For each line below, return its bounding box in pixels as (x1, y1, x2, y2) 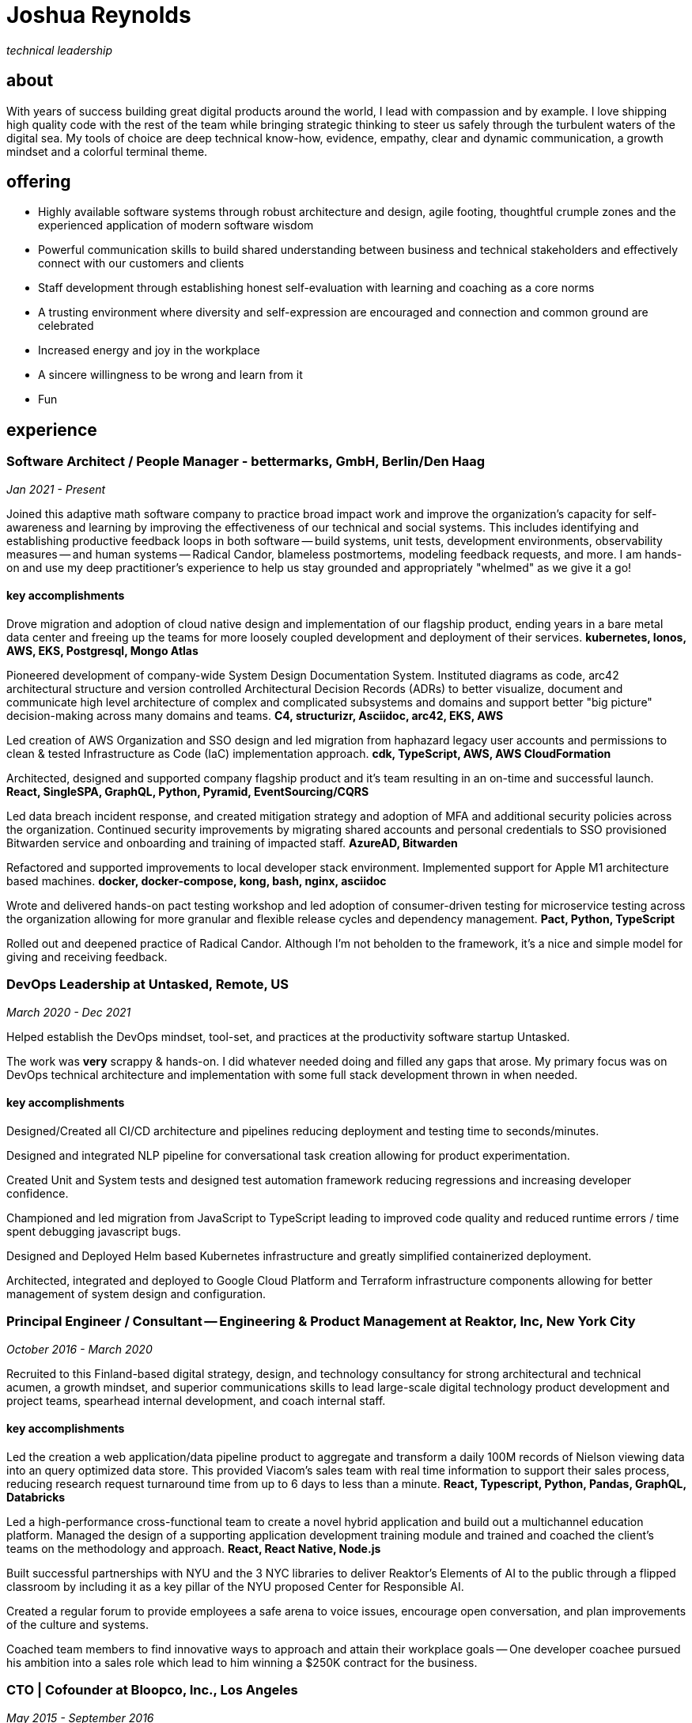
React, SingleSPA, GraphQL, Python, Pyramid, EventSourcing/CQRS (6, 784, 369, 798)
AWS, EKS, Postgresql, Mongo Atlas (6, 643, 199, 657)
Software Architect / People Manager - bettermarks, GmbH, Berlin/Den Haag (6, 453, 486, 470)
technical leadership (6, 43, 112, 57)
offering (6, 172, 71, 192)
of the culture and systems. (6, 1617, 149, 1631)
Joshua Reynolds (6, 2, 191, 28)
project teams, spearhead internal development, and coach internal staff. (6, 1393, 386, 1407)
